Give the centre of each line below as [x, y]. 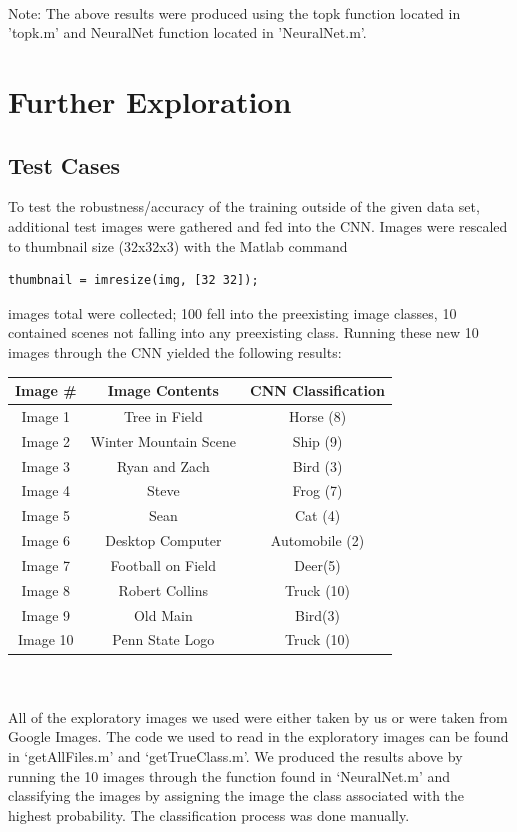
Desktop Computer [163, 540]
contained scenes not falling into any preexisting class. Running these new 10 [243, 332]
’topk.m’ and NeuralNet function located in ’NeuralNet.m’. [187, 32]
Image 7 [46, 564]
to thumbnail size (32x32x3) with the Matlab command [178, 245]
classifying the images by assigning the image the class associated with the [236, 795]
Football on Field [163, 564]
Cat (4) [317, 515]
